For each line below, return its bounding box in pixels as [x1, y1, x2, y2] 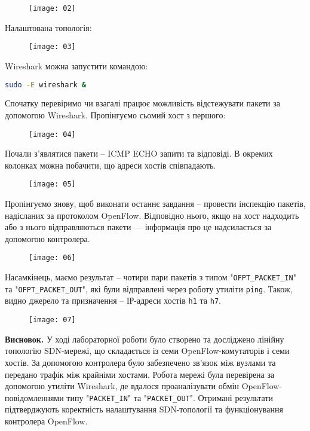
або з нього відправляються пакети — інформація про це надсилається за [5, 221, 272, 233]
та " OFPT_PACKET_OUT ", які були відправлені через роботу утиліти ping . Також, [5, 282, 293, 295]
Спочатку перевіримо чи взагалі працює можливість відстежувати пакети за [5, 97, 280, 109]
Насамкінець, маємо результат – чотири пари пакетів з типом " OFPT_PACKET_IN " [5, 271, 296, 283]
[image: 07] [29, 316, 76, 325]
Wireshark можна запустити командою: [5, 59, 148, 72]
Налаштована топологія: [5, 21, 92, 33]
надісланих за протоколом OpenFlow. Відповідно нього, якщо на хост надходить [5, 209, 299, 221]
